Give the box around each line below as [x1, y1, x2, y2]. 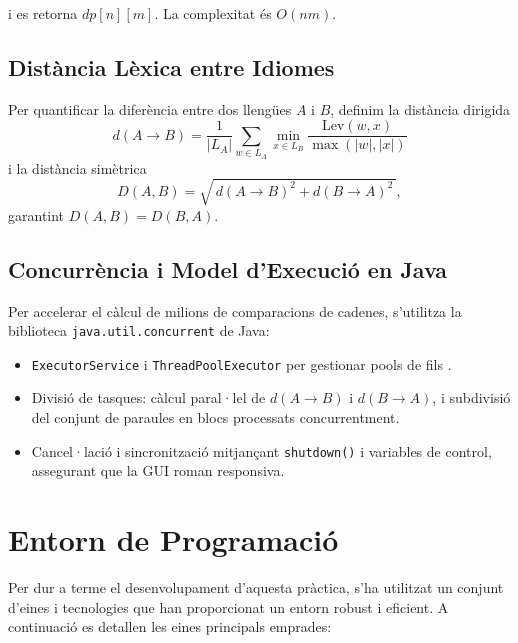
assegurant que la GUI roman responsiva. [31, 460, 285, 481]
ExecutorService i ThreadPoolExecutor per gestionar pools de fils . [31, 353, 452, 374]
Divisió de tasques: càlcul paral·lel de [31, 387, 266, 408]
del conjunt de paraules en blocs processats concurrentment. [31, 407, 400, 428]
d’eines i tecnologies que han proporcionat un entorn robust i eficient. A [8, 596, 449, 617]
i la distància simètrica [8, 157, 147, 178]
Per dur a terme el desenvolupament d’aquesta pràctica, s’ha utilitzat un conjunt [8, 577, 504, 597]
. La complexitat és [154, 3, 272, 23]
